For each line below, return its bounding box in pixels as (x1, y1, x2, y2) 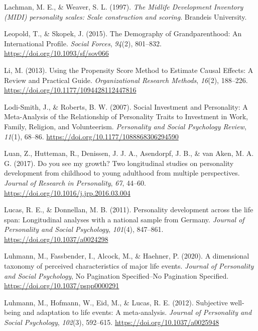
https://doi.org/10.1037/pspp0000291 (4, 280, 119, 291)
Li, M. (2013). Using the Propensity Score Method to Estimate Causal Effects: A (4, 64, 253, 75)
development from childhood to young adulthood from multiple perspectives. (4, 168, 240, 178)
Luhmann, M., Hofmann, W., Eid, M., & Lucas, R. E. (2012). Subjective (4, 297, 228, 307)
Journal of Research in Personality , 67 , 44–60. (4, 177, 146, 188)
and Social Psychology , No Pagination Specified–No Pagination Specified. (4, 270, 229, 281)
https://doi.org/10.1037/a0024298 (4, 233, 108, 244)
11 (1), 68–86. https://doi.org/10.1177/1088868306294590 (4, 131, 179, 141)
